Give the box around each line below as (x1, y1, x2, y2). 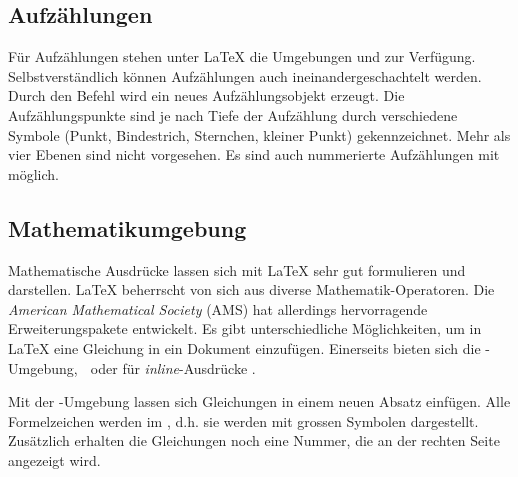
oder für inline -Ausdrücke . (90, 357, 256, 378)
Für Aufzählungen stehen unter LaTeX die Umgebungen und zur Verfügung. (8, 46, 476, 67)
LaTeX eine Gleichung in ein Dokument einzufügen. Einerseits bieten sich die (8, 337, 481, 358)
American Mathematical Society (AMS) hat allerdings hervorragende (8, 298, 428, 319)
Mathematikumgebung (8, 212, 247, 243)
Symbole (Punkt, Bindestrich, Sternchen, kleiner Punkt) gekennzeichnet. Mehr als (8, 124, 511, 145)
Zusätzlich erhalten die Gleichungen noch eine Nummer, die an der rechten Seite (8, 430, 500, 451)
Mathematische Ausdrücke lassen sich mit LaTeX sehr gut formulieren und (8, 259, 466, 280)
